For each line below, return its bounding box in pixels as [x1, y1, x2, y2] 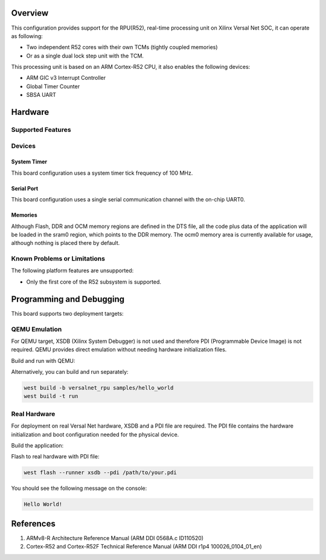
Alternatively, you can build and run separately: [11, 368, 129, 376]
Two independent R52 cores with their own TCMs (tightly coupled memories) [26, 44, 218, 51]
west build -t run [24, 393, 78, 400]
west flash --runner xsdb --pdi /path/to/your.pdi [24, 469, 177, 476]
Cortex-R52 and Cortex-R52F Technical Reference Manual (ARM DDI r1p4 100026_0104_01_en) [26, 543, 262, 550]
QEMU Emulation [11, 325, 62, 333]
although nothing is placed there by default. [11, 239, 120, 247]
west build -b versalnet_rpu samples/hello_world [24, 385, 174, 391]
